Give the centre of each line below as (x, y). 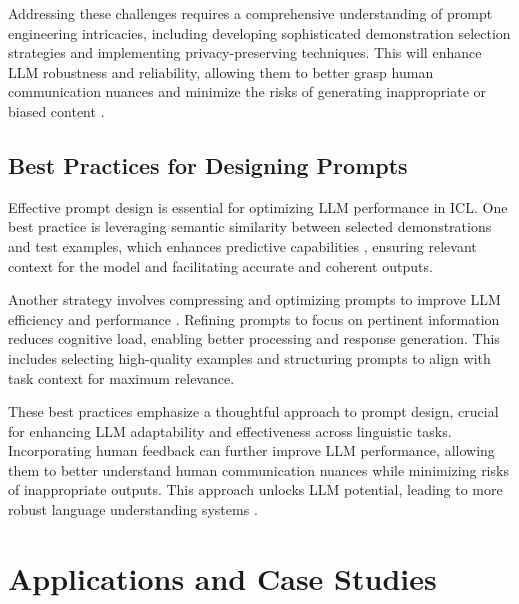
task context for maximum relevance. (121, 377)
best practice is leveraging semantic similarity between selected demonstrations (250, 226)
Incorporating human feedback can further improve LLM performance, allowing (251, 450)
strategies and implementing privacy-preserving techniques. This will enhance (245, 52)
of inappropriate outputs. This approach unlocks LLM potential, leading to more (255, 489)
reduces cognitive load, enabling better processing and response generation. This (254, 338)
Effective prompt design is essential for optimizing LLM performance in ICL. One (258, 206)
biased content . (56, 110)
